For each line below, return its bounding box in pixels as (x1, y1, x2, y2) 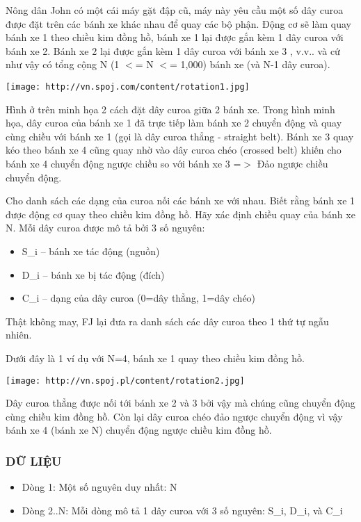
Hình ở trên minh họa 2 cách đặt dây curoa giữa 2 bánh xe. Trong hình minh (6, 101, 335, 116)
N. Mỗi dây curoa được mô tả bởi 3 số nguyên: (6, 220, 205, 235)
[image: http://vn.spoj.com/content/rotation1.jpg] (6, 81, 250, 92)
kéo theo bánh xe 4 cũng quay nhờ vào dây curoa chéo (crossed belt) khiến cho (6, 142, 342, 157)
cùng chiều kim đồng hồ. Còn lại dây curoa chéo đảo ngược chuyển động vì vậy (6, 409, 343, 423)
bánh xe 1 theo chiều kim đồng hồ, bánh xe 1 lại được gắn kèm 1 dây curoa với (6, 30, 344, 44)
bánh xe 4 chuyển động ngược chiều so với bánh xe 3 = (6, 156, 241, 170)
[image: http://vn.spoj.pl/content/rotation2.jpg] (6, 375, 245, 386)
